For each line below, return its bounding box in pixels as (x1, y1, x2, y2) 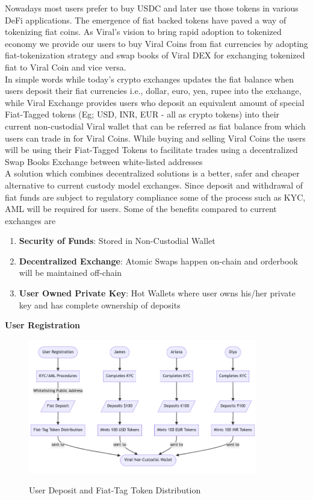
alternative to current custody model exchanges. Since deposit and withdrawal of (5, 178, 303, 191)
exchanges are (5, 214, 56, 227)
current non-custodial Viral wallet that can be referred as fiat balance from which (5, 119, 306, 132)
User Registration (5, 319, 80, 331)
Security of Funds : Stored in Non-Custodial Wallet (19, 234, 215, 247)
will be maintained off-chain (19, 266, 122, 279)
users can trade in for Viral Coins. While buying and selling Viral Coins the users (5, 131, 306, 144)
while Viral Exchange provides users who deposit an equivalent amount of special (5, 96, 305, 108)
